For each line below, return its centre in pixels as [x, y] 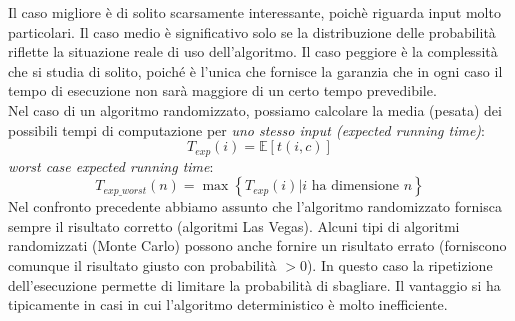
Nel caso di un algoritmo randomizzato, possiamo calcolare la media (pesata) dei [255, 109]
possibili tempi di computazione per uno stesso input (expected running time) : [246, 129]
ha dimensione [355, 186]
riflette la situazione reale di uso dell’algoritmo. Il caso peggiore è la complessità [253, 51]
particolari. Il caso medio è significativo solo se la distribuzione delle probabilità [252, 31]
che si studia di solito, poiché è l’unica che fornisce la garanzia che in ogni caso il [255, 70]
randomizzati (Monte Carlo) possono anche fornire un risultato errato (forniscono [257, 245]
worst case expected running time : [111, 165]
